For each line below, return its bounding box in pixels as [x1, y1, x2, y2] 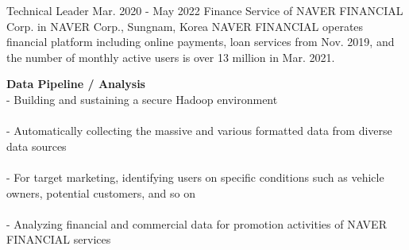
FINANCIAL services [6, 231, 111, 248]
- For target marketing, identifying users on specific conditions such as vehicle [6, 168, 384, 185]
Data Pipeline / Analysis [6, 75, 145, 92]
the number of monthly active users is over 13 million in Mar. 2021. [6, 48, 335, 65]
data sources [6, 137, 67, 154]
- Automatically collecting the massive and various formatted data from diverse [6, 122, 392, 139]
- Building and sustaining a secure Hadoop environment [6, 90, 278, 107]
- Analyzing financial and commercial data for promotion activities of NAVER [6, 215, 387, 232]
